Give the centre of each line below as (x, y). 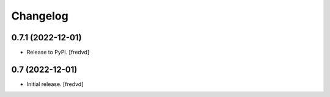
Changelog (40, 16)
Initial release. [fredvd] (55, 84)
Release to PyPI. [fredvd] (58, 52)
